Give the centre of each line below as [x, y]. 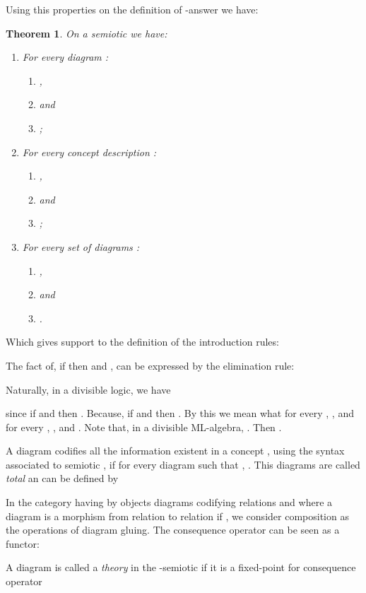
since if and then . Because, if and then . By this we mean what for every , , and [180, 413]
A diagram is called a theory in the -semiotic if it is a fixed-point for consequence [181, 567]
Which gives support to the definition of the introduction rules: [142, 342]
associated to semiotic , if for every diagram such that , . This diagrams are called [183, 464]
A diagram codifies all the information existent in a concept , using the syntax [175, 451]
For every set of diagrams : [81, 246]
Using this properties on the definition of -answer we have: [132, 9]
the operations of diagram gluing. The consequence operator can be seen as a [173, 530]
